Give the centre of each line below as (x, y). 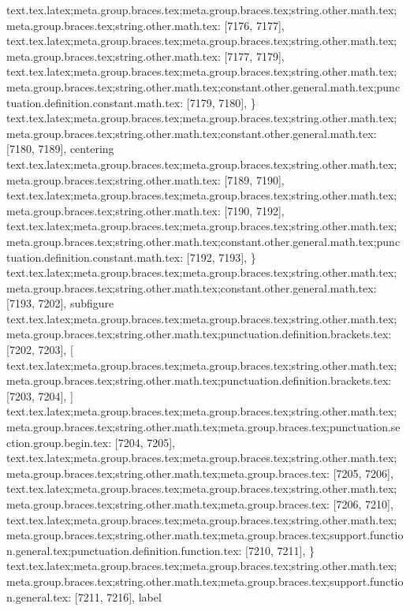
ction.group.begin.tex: (59, 442)
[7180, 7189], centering (60, 149)
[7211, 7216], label (118, 596)
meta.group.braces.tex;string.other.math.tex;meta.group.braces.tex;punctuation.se (203, 427)
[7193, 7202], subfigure (60, 303)
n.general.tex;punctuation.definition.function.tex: (124, 550)
